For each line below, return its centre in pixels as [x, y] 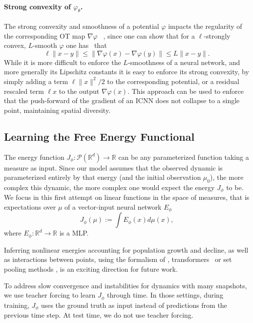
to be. [235, 187]
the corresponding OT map [45, 35]
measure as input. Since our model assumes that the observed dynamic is [113, 167]
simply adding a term [36, 81]
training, [17, 305]
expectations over [30, 206]
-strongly [217, 35]
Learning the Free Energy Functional [99, 136]
